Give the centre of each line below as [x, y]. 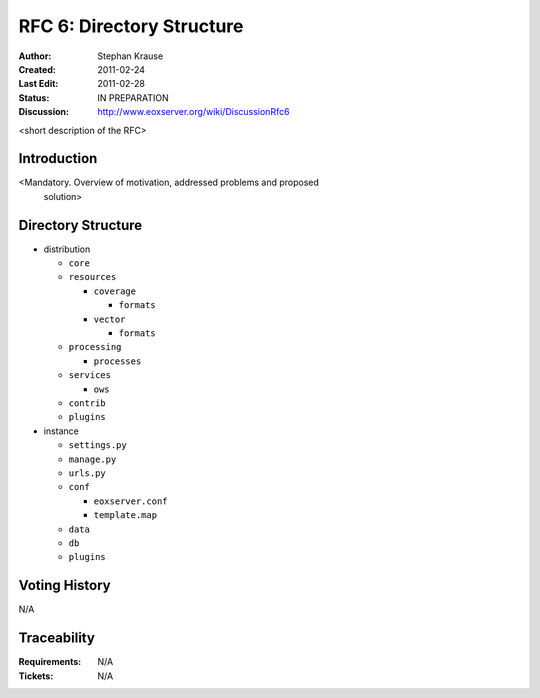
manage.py [92, 459]
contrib [87, 403]
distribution [67, 249]
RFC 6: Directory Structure [131, 26]
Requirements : [50, 662]
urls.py [87, 473]
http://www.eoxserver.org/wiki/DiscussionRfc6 [193, 112]
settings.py [97, 445]
